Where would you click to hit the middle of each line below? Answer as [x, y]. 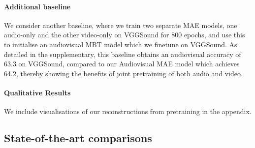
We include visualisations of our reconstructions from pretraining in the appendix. [128, 111]
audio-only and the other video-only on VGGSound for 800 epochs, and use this [125, 35]
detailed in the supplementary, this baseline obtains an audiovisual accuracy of [123, 54]
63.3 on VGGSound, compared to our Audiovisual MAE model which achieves [122, 64]
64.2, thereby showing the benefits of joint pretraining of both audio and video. [123, 73]
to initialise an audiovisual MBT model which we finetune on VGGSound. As [121, 44]
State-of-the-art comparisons [78, 138]
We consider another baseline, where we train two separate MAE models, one [121, 25]
